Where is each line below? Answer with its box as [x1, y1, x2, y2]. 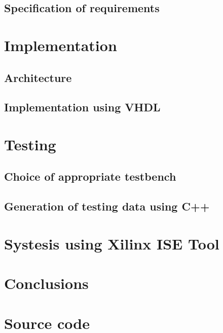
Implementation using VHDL [4, 99, 161, 115]
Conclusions [4, 273, 89, 294]
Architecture [4, 69, 72, 85]
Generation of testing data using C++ [4, 198, 210, 214]
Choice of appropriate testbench [4, 169, 176, 184]
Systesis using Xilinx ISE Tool [4, 233, 219, 254]
